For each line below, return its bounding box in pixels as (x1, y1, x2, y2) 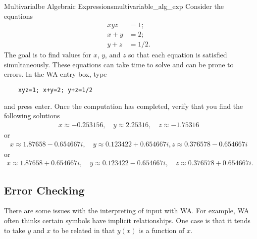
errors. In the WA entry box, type (4, 69, 107, 79)
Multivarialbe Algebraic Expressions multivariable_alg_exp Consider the (4, 1, 224, 11)
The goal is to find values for (4, 49, 91, 60)
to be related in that (52, 225, 115, 235)
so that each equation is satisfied (128, 49, 227, 60)
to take (4, 225, 25, 235)
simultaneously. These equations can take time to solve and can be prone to (4, 59, 234, 69)
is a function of (139, 225, 185, 235)
